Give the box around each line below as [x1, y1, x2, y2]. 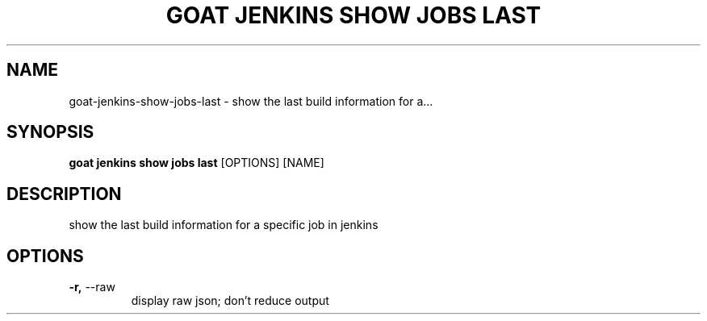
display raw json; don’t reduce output [131, 294, 329, 308]
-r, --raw [69, 280, 115, 294]
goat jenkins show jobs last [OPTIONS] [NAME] [69, 156, 324, 170]
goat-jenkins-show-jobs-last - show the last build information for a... [69, 94, 433, 108]
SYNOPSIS [6, 122, 94, 143]
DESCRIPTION [6, 183, 122, 204]
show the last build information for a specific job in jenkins [69, 218, 379, 232]
